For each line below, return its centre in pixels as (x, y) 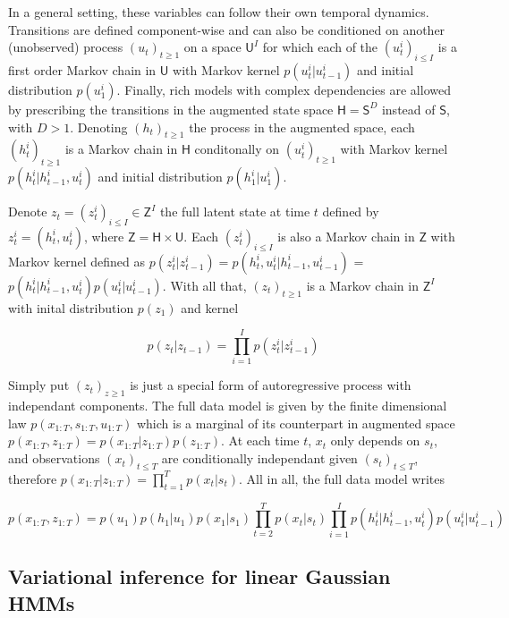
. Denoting (99, 127)
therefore (33, 478)
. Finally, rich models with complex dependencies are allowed (284, 89)
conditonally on (237, 149)
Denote (28, 212)
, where (104, 236)
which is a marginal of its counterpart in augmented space (296, 423)
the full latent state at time (235, 212)
